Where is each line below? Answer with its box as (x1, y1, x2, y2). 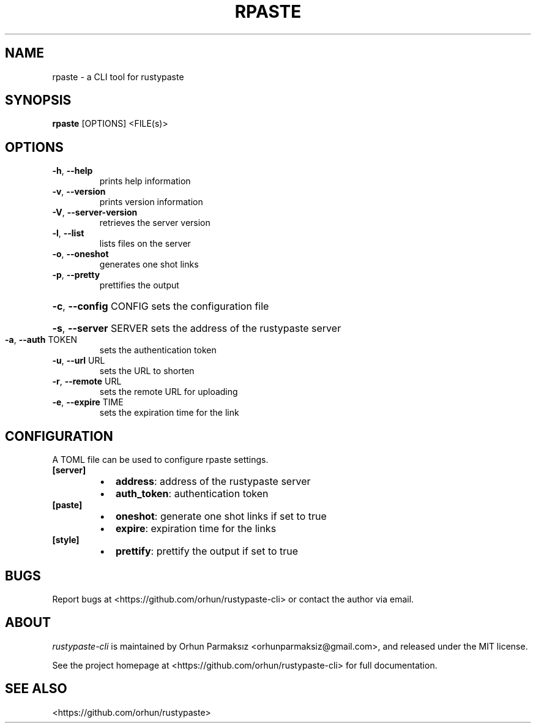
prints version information (99, 197, 203, 208)
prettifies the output (99, 280, 179, 291)
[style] (52, 535, 80, 546)
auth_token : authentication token (115, 487, 269, 500)
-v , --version (52, 186, 106, 197)
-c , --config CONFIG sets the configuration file (52, 300, 269, 313)
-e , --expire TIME (52, 397, 124, 408)
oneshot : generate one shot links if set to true (115, 510, 327, 523)
